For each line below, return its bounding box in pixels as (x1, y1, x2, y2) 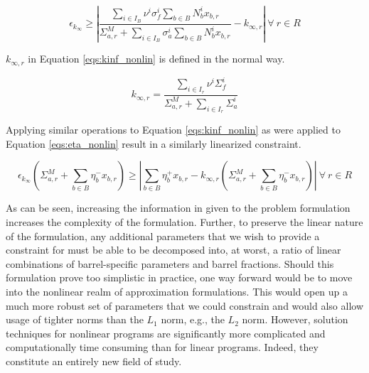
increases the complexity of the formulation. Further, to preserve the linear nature (6, 214, 363, 229)
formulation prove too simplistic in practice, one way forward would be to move (6, 270, 353, 285)
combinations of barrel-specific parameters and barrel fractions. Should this (6, 256, 334, 271)
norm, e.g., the (161, 312, 225, 327)
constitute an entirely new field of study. (6, 353, 182, 368)
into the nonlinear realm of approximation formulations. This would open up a (6, 283, 348, 298)
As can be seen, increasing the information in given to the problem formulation (6, 200, 351, 215)
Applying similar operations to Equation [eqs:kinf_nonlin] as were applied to (6, 122, 341, 137)
